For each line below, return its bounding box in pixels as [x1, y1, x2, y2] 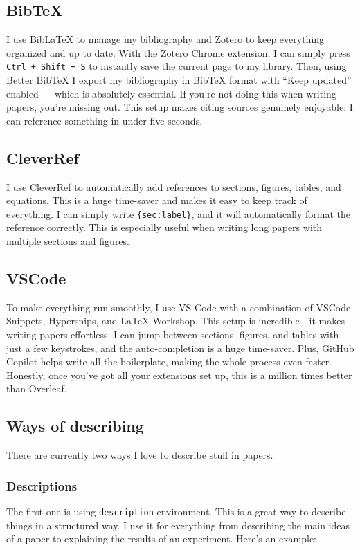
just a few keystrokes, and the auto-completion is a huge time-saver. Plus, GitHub [6, 340, 354, 355]
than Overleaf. [6, 381, 67, 396]
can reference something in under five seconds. [6, 113, 203, 127]
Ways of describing [6, 415, 144, 437]
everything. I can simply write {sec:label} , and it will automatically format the [6, 206, 351, 221]
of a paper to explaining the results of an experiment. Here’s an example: [6, 531, 316, 546]
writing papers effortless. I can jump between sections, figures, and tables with [6, 327, 339, 342]
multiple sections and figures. [6, 234, 129, 248]
